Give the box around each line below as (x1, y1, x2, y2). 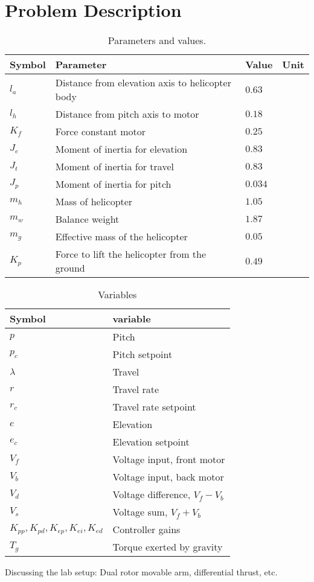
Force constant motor (55, 124, 146, 139)
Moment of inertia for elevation (55, 142, 188, 156)
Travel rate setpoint (112, 400, 196, 414)
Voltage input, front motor (112, 452, 225, 467)
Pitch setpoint (112, 347, 173, 362)
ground (55, 261, 85, 275)
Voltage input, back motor (112, 470, 224, 484)
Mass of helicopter (55, 194, 133, 209)
